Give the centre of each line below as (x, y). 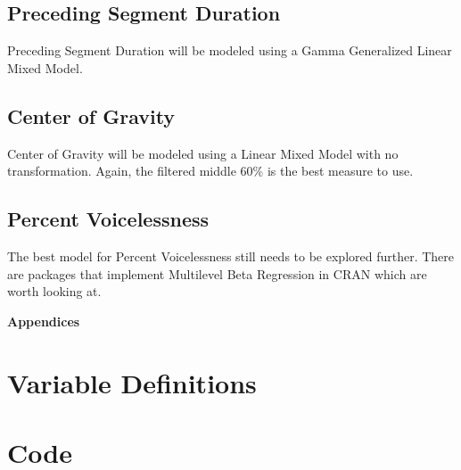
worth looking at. (54, 291)
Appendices (44, 321)
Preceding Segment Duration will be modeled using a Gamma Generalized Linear (230, 50)
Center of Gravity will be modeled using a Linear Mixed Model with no (203, 153)
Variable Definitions (132, 382)
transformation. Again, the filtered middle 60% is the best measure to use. (210, 171)
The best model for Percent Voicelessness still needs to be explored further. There (231, 256)
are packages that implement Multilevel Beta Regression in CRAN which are (217, 273)
